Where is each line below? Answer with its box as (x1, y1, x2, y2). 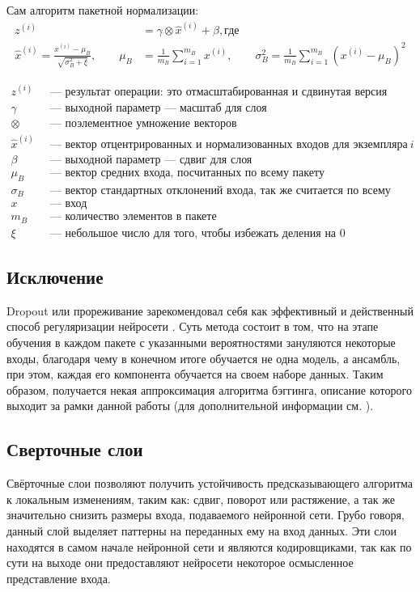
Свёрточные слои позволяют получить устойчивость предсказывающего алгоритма (6, 475, 414, 492)
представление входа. (6, 569, 111, 586)
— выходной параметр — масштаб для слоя (49, 103, 267, 115)
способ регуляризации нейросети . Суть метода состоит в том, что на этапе (6, 318, 379, 335)
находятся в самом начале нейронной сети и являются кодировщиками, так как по (6, 538, 412, 555)
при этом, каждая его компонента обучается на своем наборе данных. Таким (6, 366, 384, 383)
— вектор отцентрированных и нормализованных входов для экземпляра (49, 138, 408, 150)
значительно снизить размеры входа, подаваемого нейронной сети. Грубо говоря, (6, 506, 405, 523)
